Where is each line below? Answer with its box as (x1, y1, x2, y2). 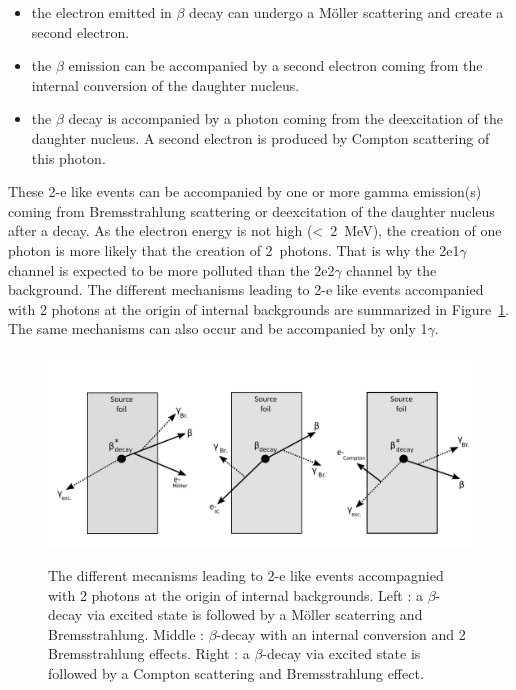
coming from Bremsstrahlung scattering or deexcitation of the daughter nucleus (8, 200, 495, 221)
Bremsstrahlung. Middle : (48, 623, 205, 644)
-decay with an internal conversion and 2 (216, 623, 466, 644)
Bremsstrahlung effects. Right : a (48, 643, 250, 664)
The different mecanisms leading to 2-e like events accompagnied (48, 565, 444, 586)
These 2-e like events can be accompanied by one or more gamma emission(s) (8, 181, 482, 202)
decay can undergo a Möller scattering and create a (189, 2, 504, 22)
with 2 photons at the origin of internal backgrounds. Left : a (48, 584, 424, 605)
